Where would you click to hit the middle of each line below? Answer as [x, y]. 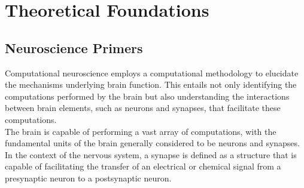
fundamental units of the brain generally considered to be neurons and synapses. [152, 143]
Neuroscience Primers [74, 47]
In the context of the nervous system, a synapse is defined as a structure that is [151, 154]
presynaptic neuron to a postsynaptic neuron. [88, 178]
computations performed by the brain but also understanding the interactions [147, 96]
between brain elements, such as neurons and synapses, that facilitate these [143, 108]
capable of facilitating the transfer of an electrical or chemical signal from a [143, 166]
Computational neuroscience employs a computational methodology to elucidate [152, 73]
